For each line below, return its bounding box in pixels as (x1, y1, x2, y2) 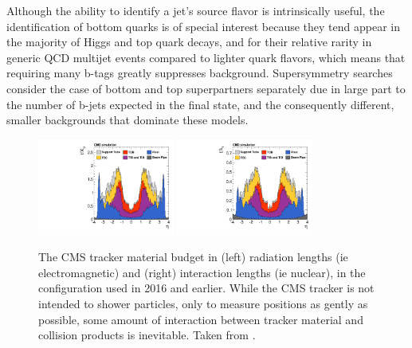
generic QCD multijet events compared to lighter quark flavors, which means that (6, 49, 406, 65)
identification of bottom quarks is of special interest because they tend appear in (6, 18, 401, 34)
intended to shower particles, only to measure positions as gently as (38, 295, 368, 311)
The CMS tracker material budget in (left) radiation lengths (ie (38, 248, 348, 265)
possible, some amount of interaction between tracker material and (38, 311, 363, 327)
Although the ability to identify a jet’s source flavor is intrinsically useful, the (6, 2, 385, 18)
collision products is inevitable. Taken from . (38, 326, 256, 343)
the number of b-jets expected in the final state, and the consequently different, (6, 96, 394, 112)
